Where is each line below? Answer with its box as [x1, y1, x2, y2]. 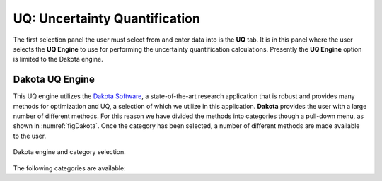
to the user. [13, 132, 46, 140]
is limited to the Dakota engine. [13, 55, 104, 64]
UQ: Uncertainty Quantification [13, 11, 201, 26]
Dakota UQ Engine [13, 74, 95, 86]
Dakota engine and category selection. [13, 148, 127, 156]
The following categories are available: [13, 163, 127, 173]
